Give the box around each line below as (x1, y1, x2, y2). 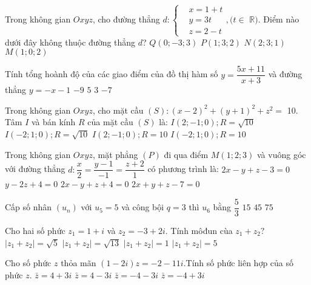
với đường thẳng (5, 162, 65, 175)
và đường (268, 67, 303, 80)
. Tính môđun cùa (165, 224, 233, 236)
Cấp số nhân (5, 201, 52, 213)
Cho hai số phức (5, 224, 65, 236)
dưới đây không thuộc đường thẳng (5, 35, 136, 48)
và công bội (121, 201, 164, 213)
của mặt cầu (87, 115, 133, 128)
